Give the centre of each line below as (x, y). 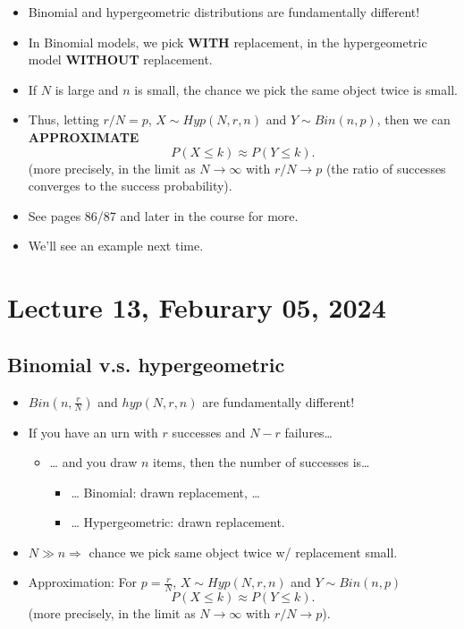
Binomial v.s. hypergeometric (146, 364)
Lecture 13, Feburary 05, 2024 (197, 307)
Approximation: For (83, 582)
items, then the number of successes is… (262, 462)
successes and (209, 432)
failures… (308, 432)
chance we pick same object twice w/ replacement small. (243, 552)
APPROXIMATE (84, 136)
